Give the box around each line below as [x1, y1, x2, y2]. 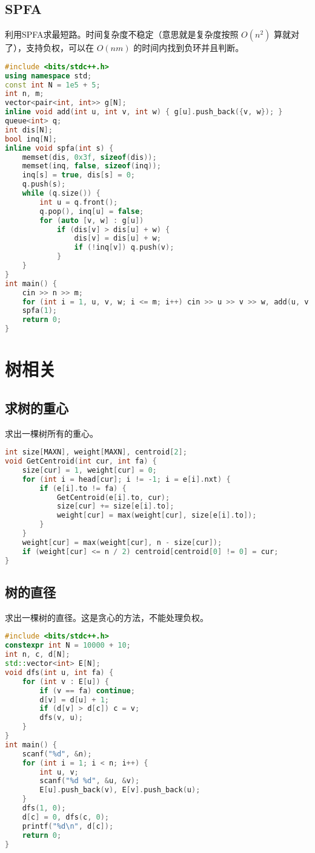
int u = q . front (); [39, 197, 118, 207]
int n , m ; [5, 89, 44, 98]
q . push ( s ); [22, 180, 66, 189]
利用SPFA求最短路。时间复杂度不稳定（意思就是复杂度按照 [5, 28, 239, 41]
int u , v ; [39, 767, 79, 776]
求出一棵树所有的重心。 [5, 426, 98, 439]
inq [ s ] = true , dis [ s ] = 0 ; [22, 171, 135, 180]
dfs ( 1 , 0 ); [22, 804, 66, 813]
